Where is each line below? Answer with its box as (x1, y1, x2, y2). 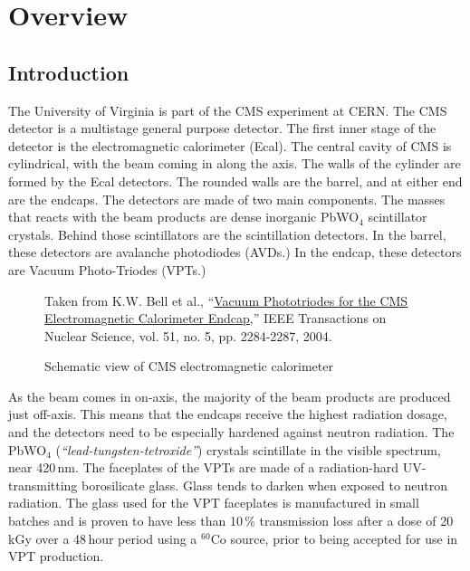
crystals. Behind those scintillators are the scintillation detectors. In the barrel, (8, 224, 446, 243)
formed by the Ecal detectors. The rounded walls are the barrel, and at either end (8, 171, 463, 190)
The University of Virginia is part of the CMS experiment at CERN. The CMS (8, 100, 447, 119)
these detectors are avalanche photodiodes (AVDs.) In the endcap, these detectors (8, 243, 462, 262)
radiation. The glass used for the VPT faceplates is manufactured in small (8, 493, 419, 512)
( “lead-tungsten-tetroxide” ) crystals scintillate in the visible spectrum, (55, 440, 441, 459)
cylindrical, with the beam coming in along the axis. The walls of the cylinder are (8, 154, 461, 173)
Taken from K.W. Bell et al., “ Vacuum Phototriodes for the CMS (44, 290, 408, 309)
